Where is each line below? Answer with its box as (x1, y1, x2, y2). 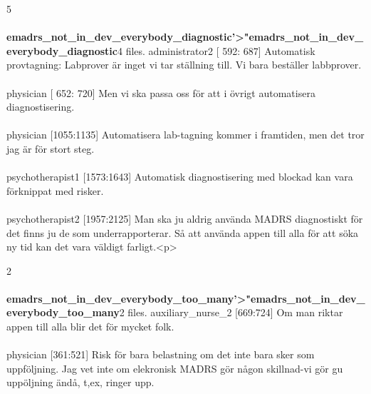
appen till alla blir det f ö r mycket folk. (6, 319, 174, 334)
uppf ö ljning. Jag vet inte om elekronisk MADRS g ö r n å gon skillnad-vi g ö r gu (6, 360, 343, 375)
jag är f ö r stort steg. (6, 141, 95, 156)
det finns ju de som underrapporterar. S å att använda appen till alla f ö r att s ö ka (6, 225, 359, 240)
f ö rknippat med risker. (6, 183, 104, 198)
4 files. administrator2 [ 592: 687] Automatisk (117, 43, 315, 58)
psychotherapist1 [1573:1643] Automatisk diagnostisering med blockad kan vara (6, 169, 353, 184)
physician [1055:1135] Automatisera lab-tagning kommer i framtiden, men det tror (6, 127, 365, 142)
